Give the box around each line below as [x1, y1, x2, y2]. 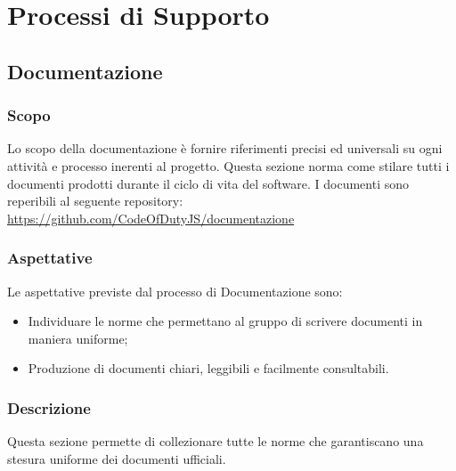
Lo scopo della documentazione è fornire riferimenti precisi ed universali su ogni [7, 139, 443, 158]
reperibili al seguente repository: [7, 191, 183, 210]
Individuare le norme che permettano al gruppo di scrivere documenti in [28, 312, 423, 330]
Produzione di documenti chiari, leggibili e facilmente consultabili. [28, 359, 389, 378]
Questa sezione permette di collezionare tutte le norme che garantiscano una [7, 432, 424, 451]
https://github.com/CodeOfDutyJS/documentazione [7, 208, 295, 227]
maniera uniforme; [28, 329, 128, 347]
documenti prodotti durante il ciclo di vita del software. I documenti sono [7, 174, 410, 192]
